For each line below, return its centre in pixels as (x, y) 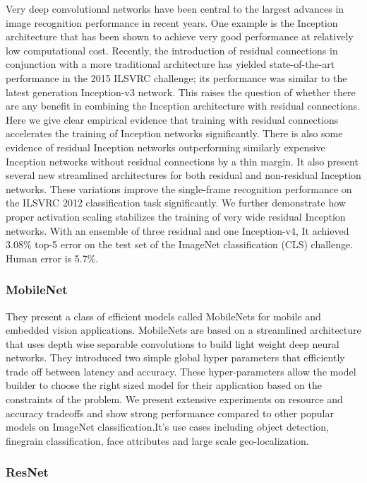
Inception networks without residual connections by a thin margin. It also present (182, 161)
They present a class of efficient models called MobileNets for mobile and (163, 316)
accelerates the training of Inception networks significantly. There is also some (174, 133)
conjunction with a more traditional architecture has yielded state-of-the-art (170, 64)
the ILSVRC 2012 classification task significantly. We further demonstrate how (176, 203)
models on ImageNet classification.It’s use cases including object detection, (167, 427)
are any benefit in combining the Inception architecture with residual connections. (183, 106)
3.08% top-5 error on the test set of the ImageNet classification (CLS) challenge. (180, 244)
